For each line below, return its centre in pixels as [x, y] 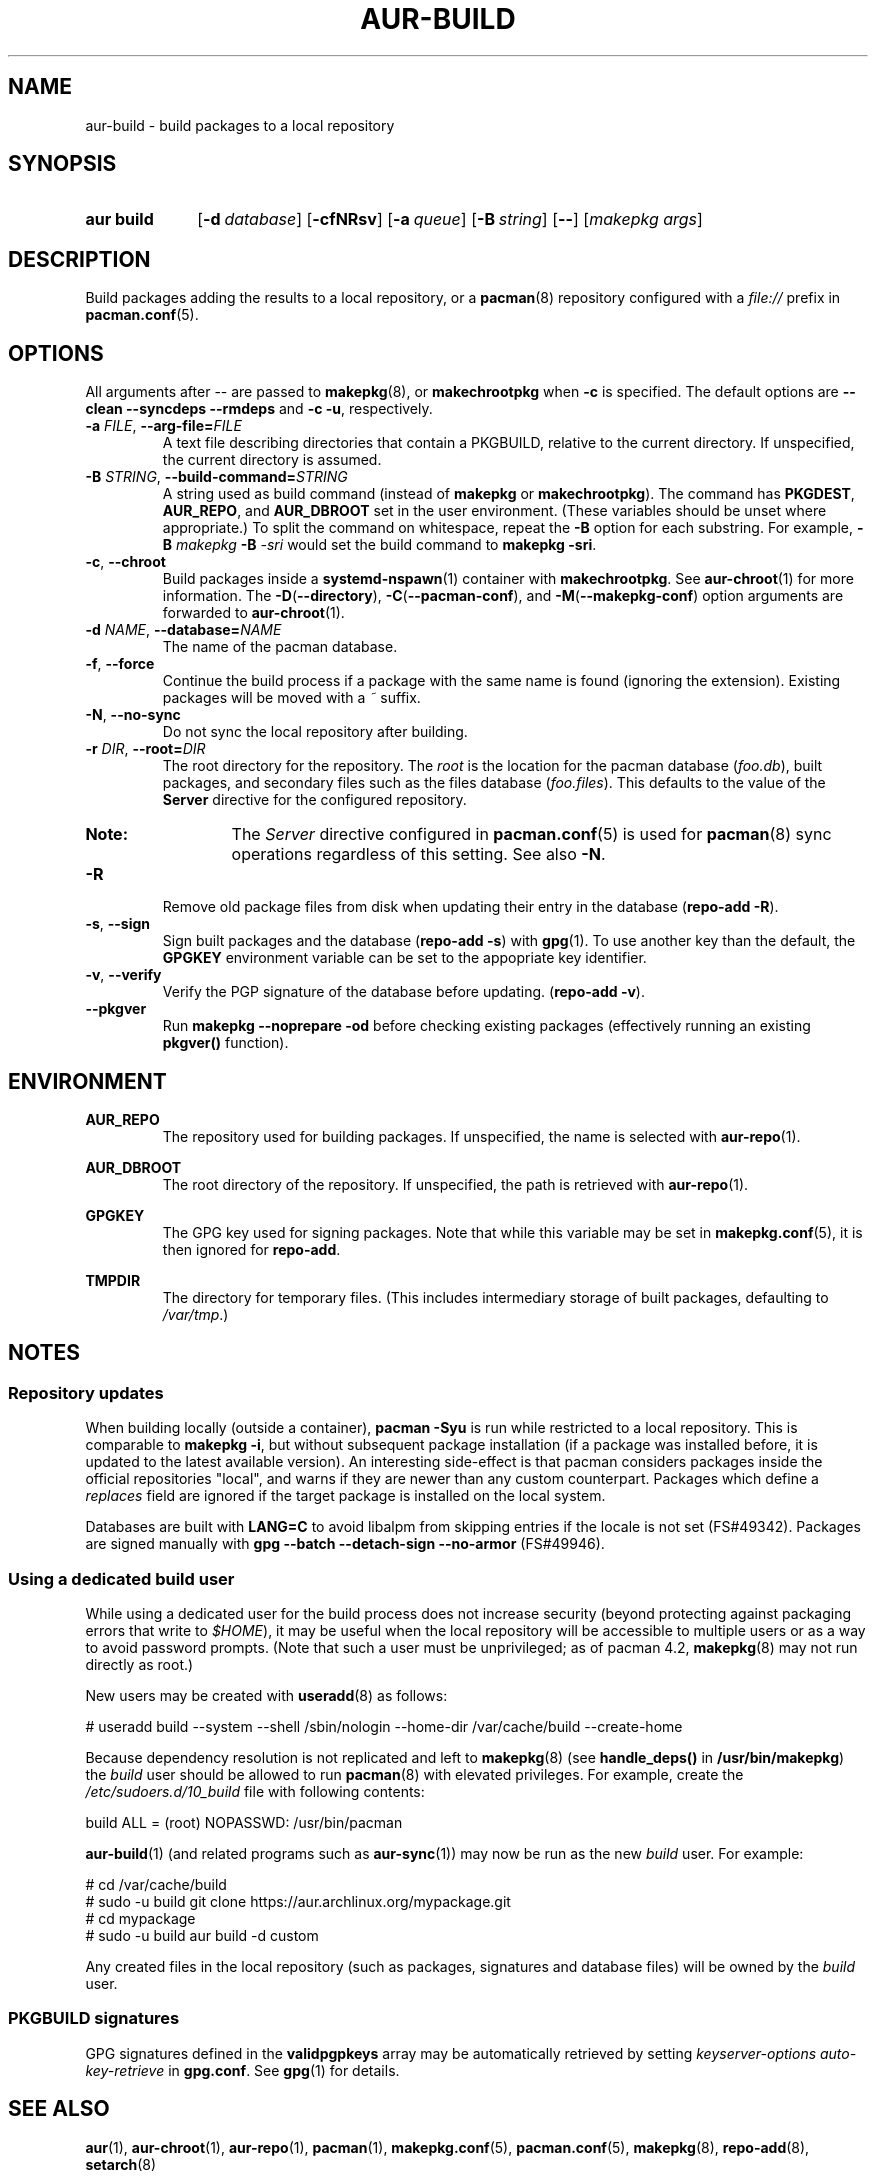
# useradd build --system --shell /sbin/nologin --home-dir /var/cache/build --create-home [384, 1726]
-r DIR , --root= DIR [145, 749]
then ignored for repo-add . [251, 1249]
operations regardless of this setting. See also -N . [418, 854]
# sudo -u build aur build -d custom [202, 1935]
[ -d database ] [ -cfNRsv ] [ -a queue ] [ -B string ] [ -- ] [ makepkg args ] [450, 219]
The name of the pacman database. [280, 647]
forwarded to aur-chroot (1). [253, 613]
